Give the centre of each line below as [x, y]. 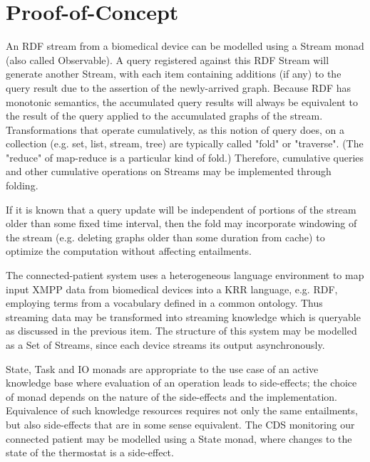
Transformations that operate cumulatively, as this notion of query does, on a [175, 129]
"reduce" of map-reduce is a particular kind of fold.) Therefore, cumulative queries [185, 157]
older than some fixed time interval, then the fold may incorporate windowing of [181, 223]
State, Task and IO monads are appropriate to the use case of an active [162, 368]
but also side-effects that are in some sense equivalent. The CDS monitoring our [180, 424]
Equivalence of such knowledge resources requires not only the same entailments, [182, 410]
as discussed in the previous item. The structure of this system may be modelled [181, 331]
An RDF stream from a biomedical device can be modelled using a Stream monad [185, 46]
